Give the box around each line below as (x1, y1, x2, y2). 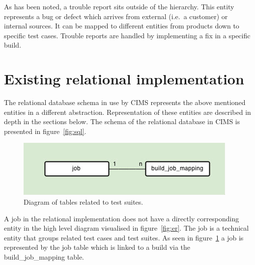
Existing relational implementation (4, 69, 244, 89)
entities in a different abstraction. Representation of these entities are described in (4, 106, 251, 117)
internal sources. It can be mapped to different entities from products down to (4, 21, 239, 31)
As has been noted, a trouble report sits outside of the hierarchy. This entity (4, 1, 234, 11)
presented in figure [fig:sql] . (4, 126, 86, 136)
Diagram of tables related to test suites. (24, 197, 143, 207)
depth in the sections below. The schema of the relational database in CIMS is (4, 116, 240, 127)
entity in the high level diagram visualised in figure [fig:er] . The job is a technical (4, 223, 249, 233)
